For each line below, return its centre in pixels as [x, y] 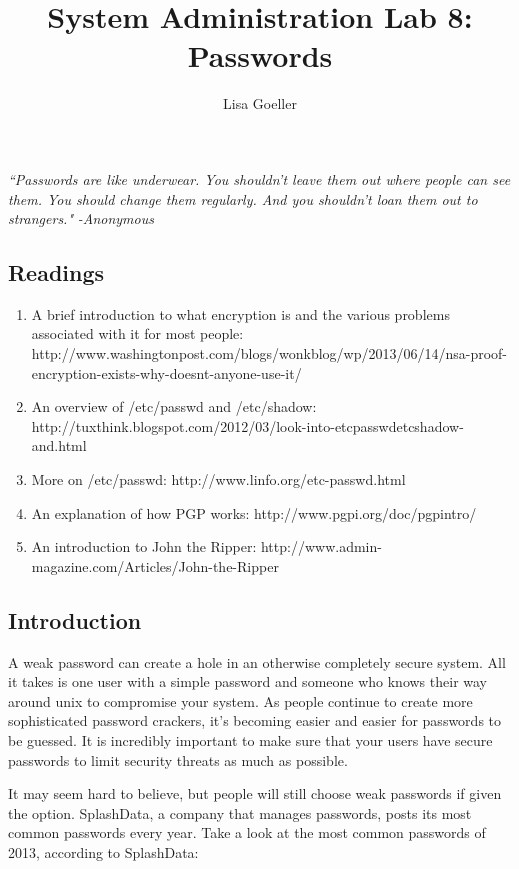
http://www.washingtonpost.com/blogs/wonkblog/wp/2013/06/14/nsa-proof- [269, 353]
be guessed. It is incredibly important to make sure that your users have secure [250, 740]
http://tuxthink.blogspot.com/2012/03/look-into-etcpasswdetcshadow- [247, 425]
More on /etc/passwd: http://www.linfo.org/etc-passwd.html [218, 479]
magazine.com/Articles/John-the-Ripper [155, 565]
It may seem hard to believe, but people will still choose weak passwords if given [255, 793]
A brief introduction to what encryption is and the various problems [240, 313]
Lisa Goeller [260, 103]
